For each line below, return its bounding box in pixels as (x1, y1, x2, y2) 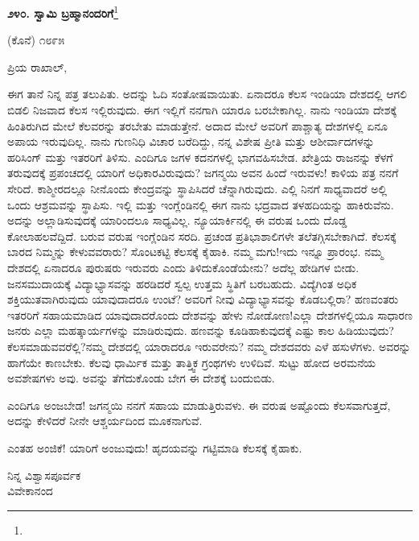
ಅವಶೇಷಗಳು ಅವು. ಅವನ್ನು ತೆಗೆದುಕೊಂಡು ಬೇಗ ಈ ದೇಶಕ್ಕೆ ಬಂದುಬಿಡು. (7, 370, 275, 386)
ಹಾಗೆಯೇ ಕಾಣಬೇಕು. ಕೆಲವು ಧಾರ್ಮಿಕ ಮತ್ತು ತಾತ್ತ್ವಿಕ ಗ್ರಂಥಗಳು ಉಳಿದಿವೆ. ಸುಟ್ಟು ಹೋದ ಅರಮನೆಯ (7, 353, 376, 370)
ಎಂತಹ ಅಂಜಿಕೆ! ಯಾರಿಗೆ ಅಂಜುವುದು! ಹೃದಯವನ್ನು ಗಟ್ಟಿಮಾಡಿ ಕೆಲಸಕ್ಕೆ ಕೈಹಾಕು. (7, 439, 302, 456)
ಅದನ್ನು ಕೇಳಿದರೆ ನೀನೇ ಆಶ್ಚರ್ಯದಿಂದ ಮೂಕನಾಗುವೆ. (7, 412, 203, 429)
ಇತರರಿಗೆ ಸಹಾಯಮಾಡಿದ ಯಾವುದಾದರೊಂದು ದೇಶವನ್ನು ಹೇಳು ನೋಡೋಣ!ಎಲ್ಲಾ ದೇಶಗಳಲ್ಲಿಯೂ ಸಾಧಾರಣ (7, 306, 413, 323)
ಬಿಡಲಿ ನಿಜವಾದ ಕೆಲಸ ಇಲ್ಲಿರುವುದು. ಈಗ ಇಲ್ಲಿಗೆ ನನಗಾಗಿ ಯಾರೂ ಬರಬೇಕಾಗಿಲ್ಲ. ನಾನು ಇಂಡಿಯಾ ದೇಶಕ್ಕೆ (7, 101, 397, 118)
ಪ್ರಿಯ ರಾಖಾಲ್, (7, 58, 68, 75)
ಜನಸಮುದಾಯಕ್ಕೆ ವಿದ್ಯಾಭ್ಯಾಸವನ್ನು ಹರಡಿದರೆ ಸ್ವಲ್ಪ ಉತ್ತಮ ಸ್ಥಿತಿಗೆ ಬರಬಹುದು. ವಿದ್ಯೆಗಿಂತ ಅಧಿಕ (7, 275, 357, 291)
